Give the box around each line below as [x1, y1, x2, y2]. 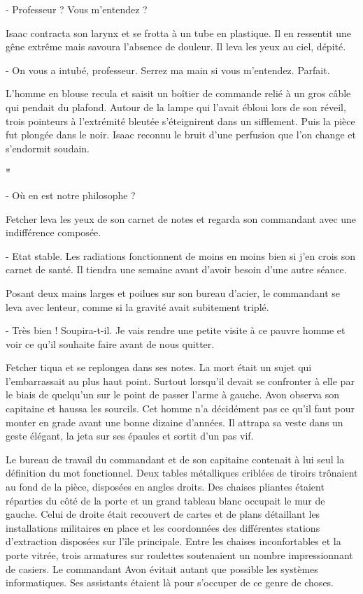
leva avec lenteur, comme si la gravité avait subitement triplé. [6, 299, 269, 314]
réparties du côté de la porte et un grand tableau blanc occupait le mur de [6, 493, 325, 507]
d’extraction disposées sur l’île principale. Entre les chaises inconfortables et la [6, 534, 341, 549]
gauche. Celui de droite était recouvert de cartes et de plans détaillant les [6, 507, 320, 521]
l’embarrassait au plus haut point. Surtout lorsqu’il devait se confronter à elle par [6, 373, 355, 388]
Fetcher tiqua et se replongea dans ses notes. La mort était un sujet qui [6, 360, 312, 375]
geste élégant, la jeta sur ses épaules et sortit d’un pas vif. [6, 428, 254, 443]
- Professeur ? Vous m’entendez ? [6, 2, 148, 16]
